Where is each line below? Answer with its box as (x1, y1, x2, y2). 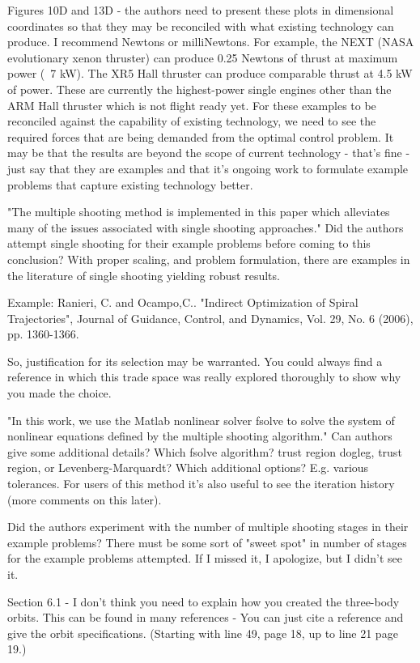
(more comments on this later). (7, 491, 162, 508)
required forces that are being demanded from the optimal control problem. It (7, 128, 394, 145)
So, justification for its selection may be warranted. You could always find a (7, 352, 383, 369)
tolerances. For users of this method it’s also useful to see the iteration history (7, 475, 395, 492)
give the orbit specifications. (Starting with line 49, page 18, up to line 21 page (7, 624, 398, 641)
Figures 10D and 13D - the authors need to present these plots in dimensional (7, 2, 394, 18)
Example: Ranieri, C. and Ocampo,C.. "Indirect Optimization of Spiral (7, 294, 358, 311)
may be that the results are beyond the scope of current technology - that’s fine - (7, 144, 410, 161)
